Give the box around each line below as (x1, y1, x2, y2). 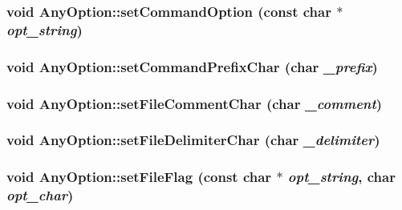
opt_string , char (287, 167, 396, 187)
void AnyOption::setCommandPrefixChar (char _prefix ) (6, 56, 378, 76)
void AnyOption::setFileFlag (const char (6, 167, 272, 187)
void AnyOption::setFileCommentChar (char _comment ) (6, 93, 383, 113)
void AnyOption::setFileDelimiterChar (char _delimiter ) (6, 130, 380, 150)
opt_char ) (6, 185, 74, 205)
